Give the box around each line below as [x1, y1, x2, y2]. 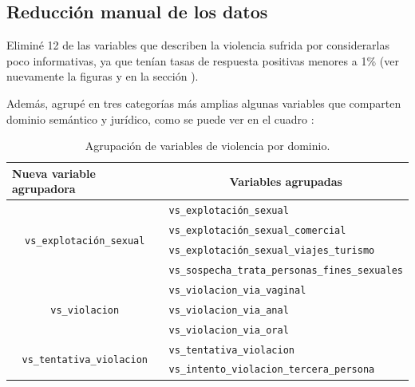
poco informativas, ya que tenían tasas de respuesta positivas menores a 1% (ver [6, 52, 399, 69]
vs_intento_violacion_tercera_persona [168, 364, 375, 376]
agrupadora [12, 180, 76, 197]
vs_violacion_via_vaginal [168, 284, 306, 296]
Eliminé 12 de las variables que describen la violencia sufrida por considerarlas [6, 37, 390, 53]
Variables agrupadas [229, 172, 342, 189]
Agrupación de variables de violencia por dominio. [85, 137, 330, 154]
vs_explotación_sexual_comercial [168, 225, 346, 237]
